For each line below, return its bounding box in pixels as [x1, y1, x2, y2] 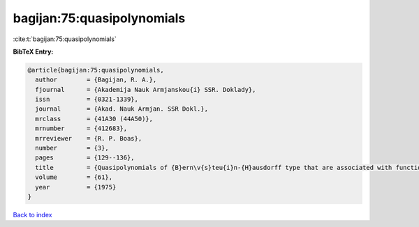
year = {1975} [35, 183, 117, 191]
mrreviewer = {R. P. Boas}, [35, 134, 142, 142]
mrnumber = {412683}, [35, 125, 128, 132]
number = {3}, [35, 144, 110, 152]
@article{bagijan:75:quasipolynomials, [27, 66, 164, 74]
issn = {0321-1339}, [35, 95, 139, 104]
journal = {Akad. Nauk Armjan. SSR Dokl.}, [35, 105, 209, 113]
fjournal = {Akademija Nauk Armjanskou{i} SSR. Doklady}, [35, 86, 256, 93]
